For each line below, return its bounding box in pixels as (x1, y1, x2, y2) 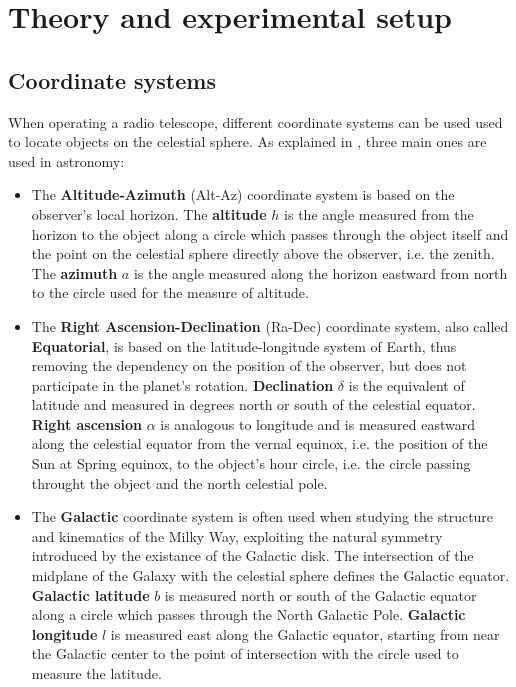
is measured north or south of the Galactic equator (164, 584, 477, 605)
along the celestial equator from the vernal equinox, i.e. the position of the (31, 433, 488, 454)
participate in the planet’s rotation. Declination (31, 374, 334, 395)
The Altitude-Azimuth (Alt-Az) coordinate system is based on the (31, 184, 455, 205)
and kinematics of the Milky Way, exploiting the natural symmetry (31, 525, 443, 546)
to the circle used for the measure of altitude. (31, 282, 309, 303)
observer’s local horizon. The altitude (31, 203, 267, 224)
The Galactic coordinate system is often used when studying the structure (31, 506, 494, 527)
